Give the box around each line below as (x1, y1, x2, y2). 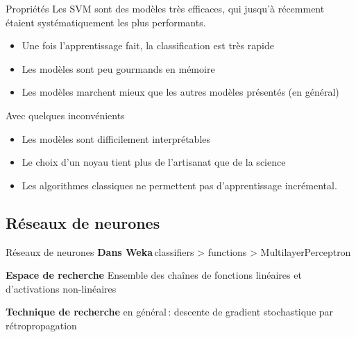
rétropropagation (6, 318, 77, 332)
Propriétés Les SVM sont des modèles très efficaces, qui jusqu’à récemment (6, 1, 325, 15)
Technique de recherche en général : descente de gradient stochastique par (6, 304, 334, 319)
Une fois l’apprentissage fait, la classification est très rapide (22, 38, 274, 53)
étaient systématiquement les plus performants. (6, 15, 206, 29)
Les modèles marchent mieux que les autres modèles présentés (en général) (22, 85, 339, 99)
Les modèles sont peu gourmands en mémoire (22, 61, 215, 76)
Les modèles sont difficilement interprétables (22, 131, 211, 146)
